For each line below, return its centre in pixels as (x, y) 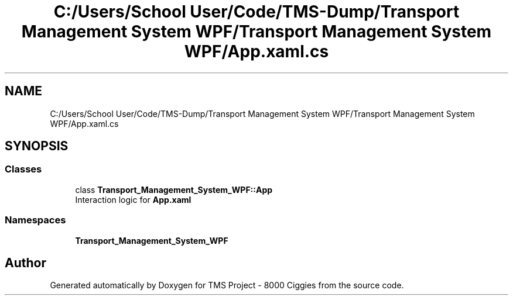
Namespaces (35, 220)
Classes (23, 169)
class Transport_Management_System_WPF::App (174, 189)
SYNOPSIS (37, 146)
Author (25, 263)
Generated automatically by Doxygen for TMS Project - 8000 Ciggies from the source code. (227, 285)
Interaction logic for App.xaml (133, 199)
